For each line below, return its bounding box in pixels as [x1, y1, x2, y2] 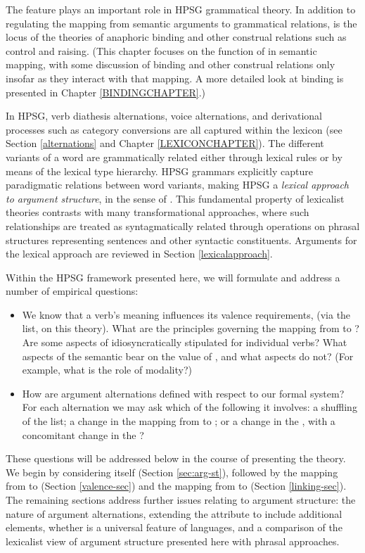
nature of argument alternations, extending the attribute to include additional [6, 506, 342, 521]
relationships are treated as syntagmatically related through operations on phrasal [6, 218, 360, 233]
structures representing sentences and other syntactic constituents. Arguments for [6, 232, 357, 247]
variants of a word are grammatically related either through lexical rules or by [6, 149, 342, 164]
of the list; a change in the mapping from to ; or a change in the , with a [22, 414, 335, 428]
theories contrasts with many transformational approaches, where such [6, 205, 309, 220]
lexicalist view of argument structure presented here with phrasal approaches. [6, 533, 340, 548]
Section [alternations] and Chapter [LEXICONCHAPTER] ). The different [6, 136, 324, 151]
